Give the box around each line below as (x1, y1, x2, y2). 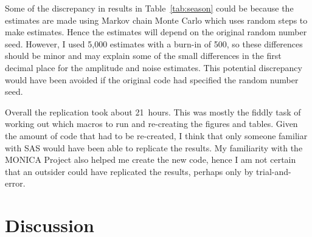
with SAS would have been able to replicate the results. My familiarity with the (5, 141, 303, 154)
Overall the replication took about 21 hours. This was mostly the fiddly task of (5, 105, 301, 118)
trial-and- (256, 165, 291, 177)
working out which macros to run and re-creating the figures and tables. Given (5, 117, 298, 130)
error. (5, 177, 26, 190)
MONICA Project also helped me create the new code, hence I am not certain (5, 153, 296, 166)
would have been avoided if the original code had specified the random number (5, 73, 299, 86)
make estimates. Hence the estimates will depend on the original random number (5, 26, 307, 38)
